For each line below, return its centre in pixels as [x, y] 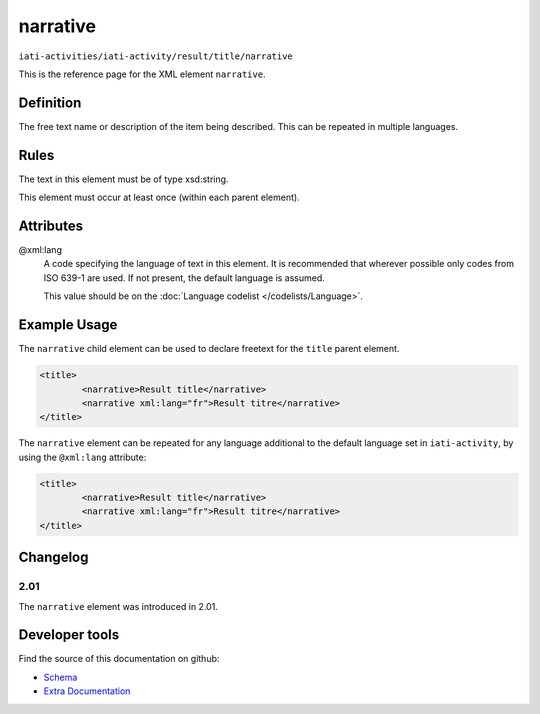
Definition [50, 102]
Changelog [53, 557]
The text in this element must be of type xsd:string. [123, 179]
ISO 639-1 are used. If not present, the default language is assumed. [184, 277]
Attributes [51, 225]
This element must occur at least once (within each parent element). [159, 197]
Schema [60, 677]
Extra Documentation [87, 691]
